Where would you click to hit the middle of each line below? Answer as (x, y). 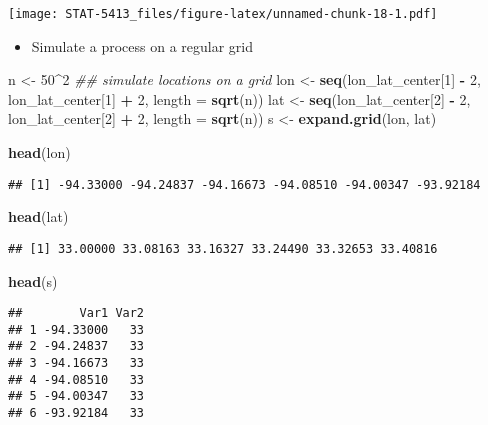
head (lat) (38, 216)
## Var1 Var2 (76, 313)
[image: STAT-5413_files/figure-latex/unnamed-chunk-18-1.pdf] (223, 14)
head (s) (33, 280)
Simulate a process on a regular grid (142, 45)
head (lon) (39, 152)
